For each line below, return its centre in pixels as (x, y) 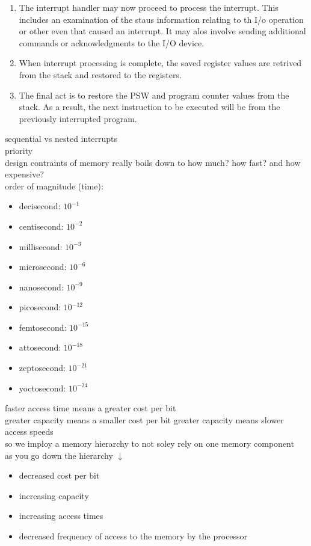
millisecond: (41, 246)
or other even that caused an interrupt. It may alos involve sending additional (162, 31)
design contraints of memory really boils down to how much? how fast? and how (153, 162)
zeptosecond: (42, 368)
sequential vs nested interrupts (61, 139)
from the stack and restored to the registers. (100, 74)
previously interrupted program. (78, 118)
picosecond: (40, 307)
